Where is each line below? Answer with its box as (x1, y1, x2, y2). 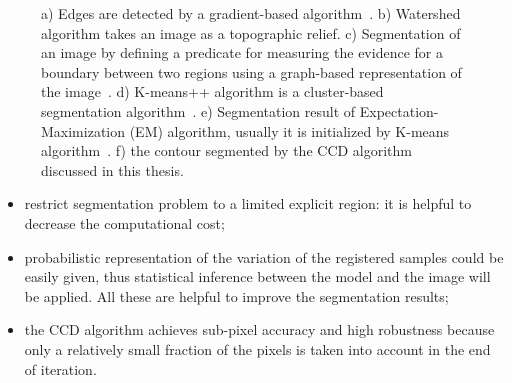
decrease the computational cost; (24, 212, 225, 233)
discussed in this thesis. (41, 159, 184, 180)
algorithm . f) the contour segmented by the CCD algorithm (41, 140, 413, 161)
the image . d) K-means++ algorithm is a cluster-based (41, 81, 384, 102)
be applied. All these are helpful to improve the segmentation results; (24, 285, 449, 306)
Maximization (41, 120, 126, 141)
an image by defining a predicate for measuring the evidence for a (41, 42, 443, 63)
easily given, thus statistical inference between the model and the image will (24, 266, 491, 287)
